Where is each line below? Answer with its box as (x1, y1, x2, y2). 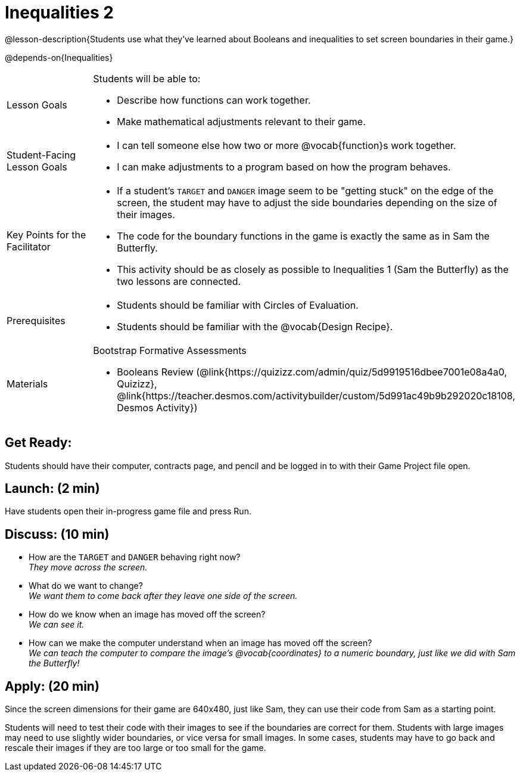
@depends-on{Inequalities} (5, 52, 113, 63)
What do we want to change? (29, 581, 143, 591)
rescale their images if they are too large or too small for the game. (5, 743, 266, 753)
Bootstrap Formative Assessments (93, 344, 247, 356)
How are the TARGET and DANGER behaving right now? (29, 552, 241, 563)
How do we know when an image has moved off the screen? (29, 609, 266, 620)
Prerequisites (7, 314, 66, 327)
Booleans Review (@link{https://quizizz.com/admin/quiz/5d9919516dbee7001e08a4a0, (117, 365, 507, 378)
